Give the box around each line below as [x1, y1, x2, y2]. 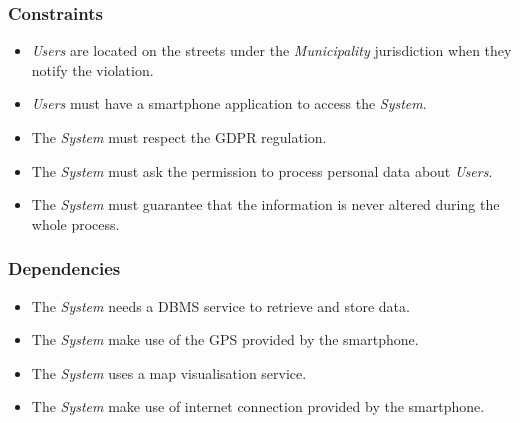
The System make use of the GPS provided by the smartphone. [31, 329, 419, 350]
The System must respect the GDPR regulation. [31, 127, 327, 147]
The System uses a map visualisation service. [31, 362, 307, 383]
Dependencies [8, 256, 121, 281]
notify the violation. [31, 59, 154, 80]
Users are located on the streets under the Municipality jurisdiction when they [31, 40, 512, 61]
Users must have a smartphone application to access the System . [31, 93, 427, 114]
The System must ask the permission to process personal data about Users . [31, 160, 493, 181]
